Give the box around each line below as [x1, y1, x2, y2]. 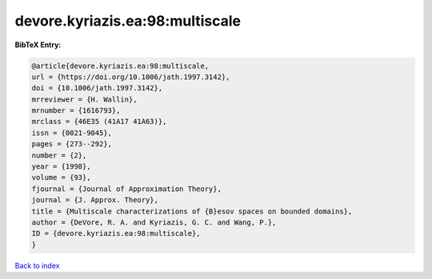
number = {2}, [31, 150, 87, 160]
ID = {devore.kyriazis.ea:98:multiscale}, [31, 229, 201, 238]
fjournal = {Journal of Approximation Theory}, [31, 184, 222, 193]
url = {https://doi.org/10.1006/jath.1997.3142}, [31, 72, 230, 82]
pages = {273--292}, [31, 140, 112, 149]
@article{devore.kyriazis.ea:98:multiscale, [31, 61, 210, 70]
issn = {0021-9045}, [31, 128, 112, 138]
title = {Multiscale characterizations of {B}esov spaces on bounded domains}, [31, 206, 353, 216]
